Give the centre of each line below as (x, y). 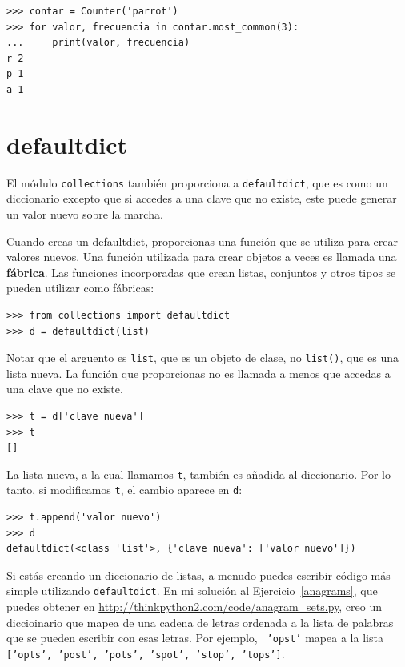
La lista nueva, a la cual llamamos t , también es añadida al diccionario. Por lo (198, 474)
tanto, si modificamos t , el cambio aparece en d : (124, 490)
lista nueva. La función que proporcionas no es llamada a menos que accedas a (198, 373)
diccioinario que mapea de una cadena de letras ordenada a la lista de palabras (200, 622)
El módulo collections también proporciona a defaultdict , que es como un (197, 182)
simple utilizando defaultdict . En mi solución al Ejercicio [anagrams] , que (192, 591)
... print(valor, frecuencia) (98, 43)
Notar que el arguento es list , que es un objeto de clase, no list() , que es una (203, 358)
